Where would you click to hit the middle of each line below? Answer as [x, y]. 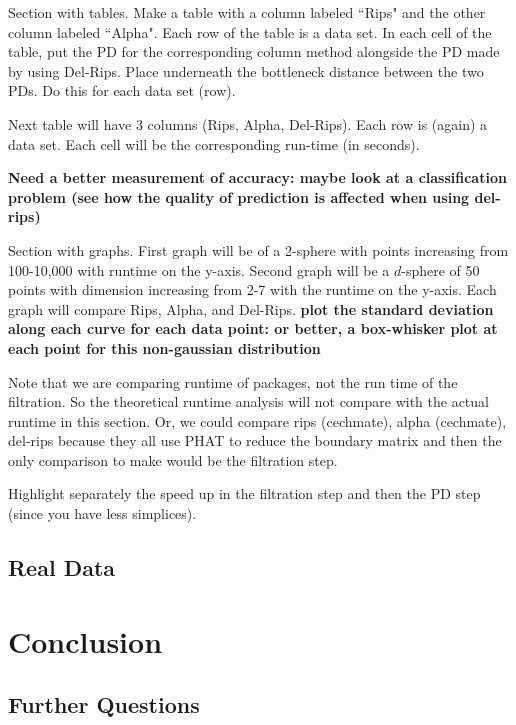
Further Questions [104, 704]
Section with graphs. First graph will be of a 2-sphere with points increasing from [258, 249]
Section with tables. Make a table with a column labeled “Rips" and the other [247, 12]
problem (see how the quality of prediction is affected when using [239, 196]
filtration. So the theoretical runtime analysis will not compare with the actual [248, 401]
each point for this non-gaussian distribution [164, 347]
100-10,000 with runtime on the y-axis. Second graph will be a [199, 269]
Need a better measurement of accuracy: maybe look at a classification [257, 177]
